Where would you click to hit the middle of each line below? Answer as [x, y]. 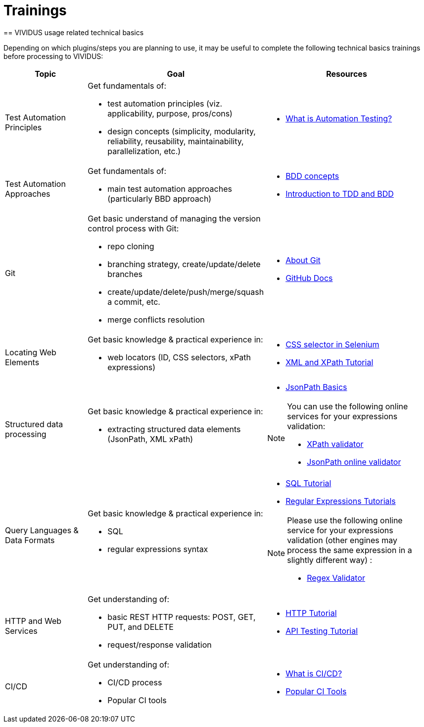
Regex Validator [336, 578]
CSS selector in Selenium [332, 344]
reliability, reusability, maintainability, [176, 141]
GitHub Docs [309, 278]
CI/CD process [135, 682]
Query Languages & [42, 530]
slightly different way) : [330, 560]
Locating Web [31, 352]
